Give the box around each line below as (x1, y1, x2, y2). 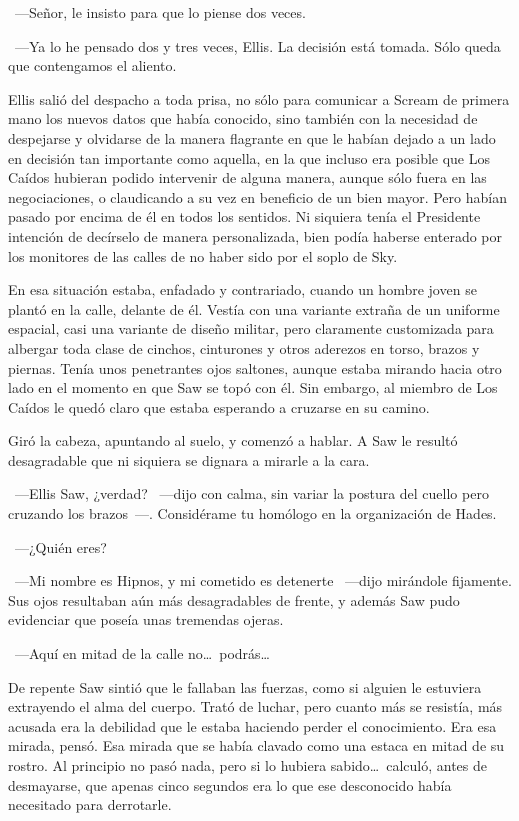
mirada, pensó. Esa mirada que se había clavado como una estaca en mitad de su (8, 735, 505, 756)
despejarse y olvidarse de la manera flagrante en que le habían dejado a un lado (8, 127, 496, 148)
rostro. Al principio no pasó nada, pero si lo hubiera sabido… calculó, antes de (8, 755, 487, 775)
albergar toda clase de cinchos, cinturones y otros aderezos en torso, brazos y (8, 337, 480, 358)
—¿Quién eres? (14, 536, 107, 557)
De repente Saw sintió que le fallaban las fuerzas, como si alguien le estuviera (8, 676, 482, 697)
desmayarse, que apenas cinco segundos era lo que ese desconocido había (8, 774, 452, 795)
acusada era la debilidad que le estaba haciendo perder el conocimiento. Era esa (8, 715, 497, 736)
